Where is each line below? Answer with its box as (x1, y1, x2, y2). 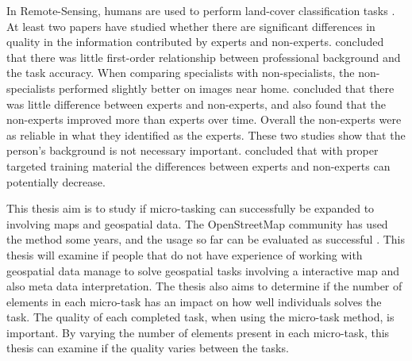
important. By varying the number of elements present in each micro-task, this (6, 324, 390, 340)
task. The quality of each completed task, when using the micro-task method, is (6, 309, 395, 325)
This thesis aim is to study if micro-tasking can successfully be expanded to (6, 200, 375, 217)
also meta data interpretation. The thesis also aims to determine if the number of (6, 278, 402, 294)
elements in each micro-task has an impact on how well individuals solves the (6, 293, 382, 309)
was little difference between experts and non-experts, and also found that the (6, 95, 386, 112)
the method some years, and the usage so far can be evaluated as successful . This (6, 231, 405, 248)
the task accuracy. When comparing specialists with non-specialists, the (6, 64, 355, 81)
